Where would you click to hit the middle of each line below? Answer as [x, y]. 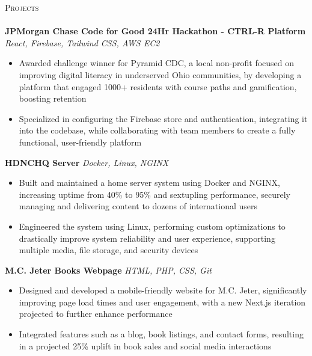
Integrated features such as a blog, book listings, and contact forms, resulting [161, 334]
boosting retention [53, 98]
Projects [22, 7]
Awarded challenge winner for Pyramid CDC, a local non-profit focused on [157, 63]
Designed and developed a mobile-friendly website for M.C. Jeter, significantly [163, 290]
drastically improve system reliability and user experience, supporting [147, 238]
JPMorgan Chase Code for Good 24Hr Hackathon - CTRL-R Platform [155, 31]
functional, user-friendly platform [80, 142]
